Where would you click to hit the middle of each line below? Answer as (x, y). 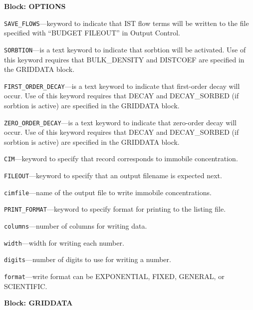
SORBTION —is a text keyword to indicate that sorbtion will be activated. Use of (125, 49)
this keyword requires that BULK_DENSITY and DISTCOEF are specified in (124, 59)
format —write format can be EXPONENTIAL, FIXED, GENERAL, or (114, 276)
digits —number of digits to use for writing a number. (88, 259)
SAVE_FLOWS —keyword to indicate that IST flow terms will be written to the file (126, 23)
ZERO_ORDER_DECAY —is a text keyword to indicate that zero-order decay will (120, 122)
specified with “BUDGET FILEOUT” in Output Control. (92, 33)
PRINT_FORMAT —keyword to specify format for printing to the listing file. (115, 209)
